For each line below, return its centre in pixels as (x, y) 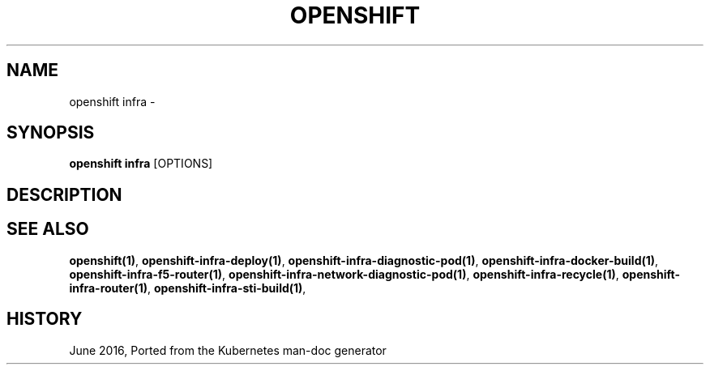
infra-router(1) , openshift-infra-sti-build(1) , (188, 288)
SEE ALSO (48, 229)
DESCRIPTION (64, 194)
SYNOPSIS (51, 133)
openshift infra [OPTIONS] (141, 164)
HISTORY (45, 319)
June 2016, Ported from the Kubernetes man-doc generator (228, 350)
